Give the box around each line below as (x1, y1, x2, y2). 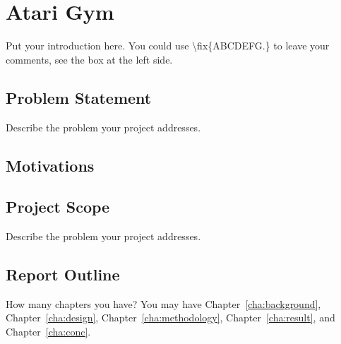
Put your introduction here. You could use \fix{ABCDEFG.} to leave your (6, 38, 330, 53)
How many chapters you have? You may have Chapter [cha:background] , (6, 296, 321, 311)
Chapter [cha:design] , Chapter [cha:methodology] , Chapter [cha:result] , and (6, 310, 335, 325)
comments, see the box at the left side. (6, 52, 173, 66)
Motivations (6, 154, 95, 176)
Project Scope (6, 196, 110, 218)
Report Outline (6, 263, 120, 285)
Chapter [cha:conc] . (6, 324, 91, 339)
